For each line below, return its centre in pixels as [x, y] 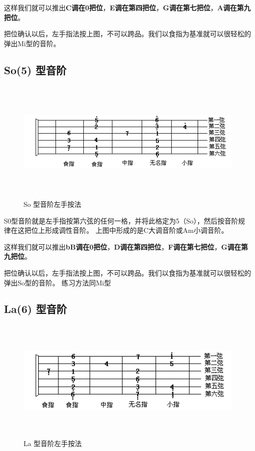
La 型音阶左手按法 [53, 443]
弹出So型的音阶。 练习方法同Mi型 [58, 282]
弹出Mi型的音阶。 [32, 43]
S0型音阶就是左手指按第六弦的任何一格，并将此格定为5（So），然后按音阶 [121, 220]
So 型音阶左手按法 [52, 204]
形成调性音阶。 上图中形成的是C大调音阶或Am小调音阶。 [136, 230]
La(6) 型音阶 [36, 309]
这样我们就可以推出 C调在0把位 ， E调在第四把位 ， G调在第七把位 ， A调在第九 [127, 7]
